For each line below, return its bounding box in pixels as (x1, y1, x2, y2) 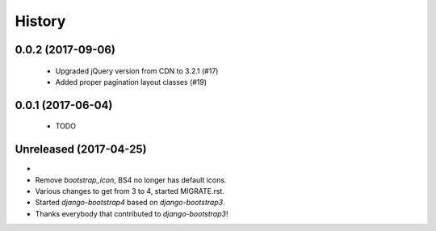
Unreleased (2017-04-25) (15, 142, 147, 157)
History (15, 12, 66, 30)
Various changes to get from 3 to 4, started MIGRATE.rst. (35, 187, 225, 196)
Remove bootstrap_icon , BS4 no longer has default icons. (35, 174, 227, 185)
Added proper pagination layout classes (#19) (55, 77, 208, 86)
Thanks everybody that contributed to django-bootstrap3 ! (35, 208, 228, 218)
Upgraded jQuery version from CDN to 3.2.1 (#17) (55, 65, 219, 76)
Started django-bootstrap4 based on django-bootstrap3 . (35, 198, 225, 208)
